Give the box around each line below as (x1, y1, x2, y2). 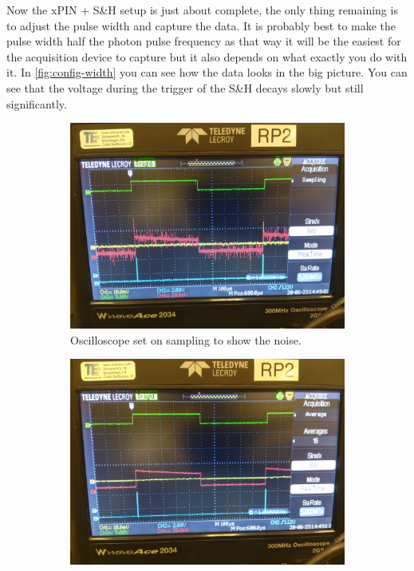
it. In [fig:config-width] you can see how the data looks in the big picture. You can (6, 64, 408, 81)
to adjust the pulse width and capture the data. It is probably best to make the (6, 17, 396, 33)
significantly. (6, 95, 67, 112)
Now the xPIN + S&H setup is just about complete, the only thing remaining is (6, 2, 398, 18)
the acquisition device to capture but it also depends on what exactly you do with (6, 48, 408, 65)
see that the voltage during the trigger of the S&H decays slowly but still (6, 79, 364, 96)
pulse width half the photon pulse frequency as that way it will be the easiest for (6, 33, 401, 49)
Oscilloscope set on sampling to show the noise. (70, 331, 302, 348)
